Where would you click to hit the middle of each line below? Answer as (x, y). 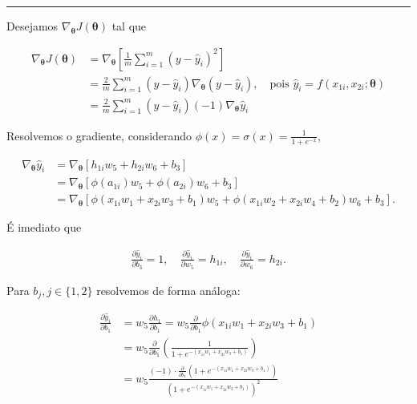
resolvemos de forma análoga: (168, 290)
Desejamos (32, 26)
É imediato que (44, 227)
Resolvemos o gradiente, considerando (99, 135)
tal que (129, 26)
